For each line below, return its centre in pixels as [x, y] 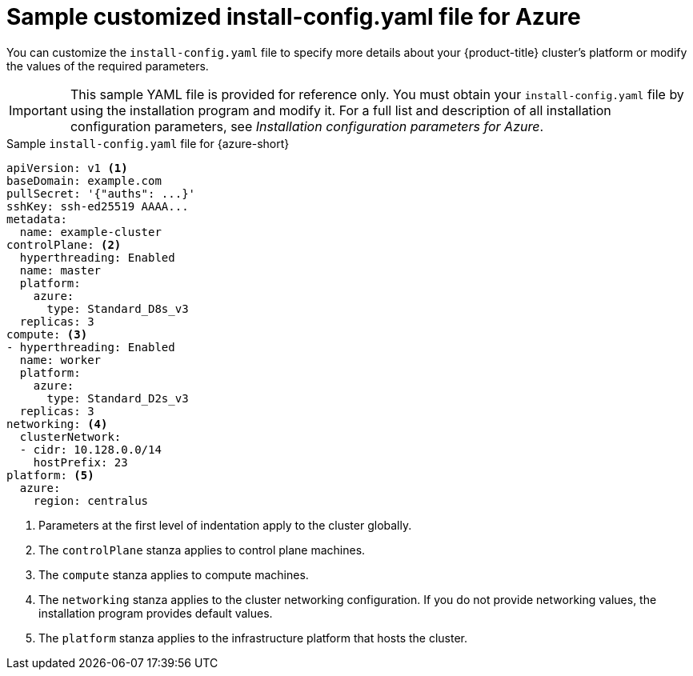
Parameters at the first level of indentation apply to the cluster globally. [225, 525]
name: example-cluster [90, 232]
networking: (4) [57, 424]
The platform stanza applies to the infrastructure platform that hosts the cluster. [253, 638]
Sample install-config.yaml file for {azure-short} [148, 143]
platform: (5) [50, 475]
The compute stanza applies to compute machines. [174, 574]
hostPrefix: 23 [80, 462]
